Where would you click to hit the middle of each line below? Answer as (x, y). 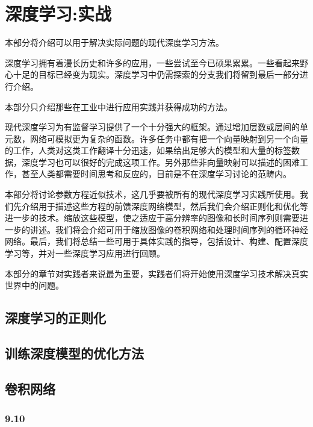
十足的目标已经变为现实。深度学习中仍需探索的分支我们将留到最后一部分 (156, 74)
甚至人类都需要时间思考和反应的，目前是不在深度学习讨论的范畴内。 (156, 174)
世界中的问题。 (34, 285)
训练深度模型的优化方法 (74, 353)
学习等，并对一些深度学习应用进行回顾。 (85, 253)
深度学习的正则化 (55, 318)
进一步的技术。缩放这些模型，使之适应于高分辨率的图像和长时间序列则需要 (152, 218)
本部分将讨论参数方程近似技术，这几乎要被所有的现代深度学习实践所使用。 (152, 194)
